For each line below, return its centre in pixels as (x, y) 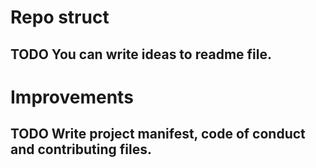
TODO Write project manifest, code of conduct (158, 134)
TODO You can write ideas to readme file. (141, 54)
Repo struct (60, 17)
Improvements (72, 97)
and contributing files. (81, 149)
